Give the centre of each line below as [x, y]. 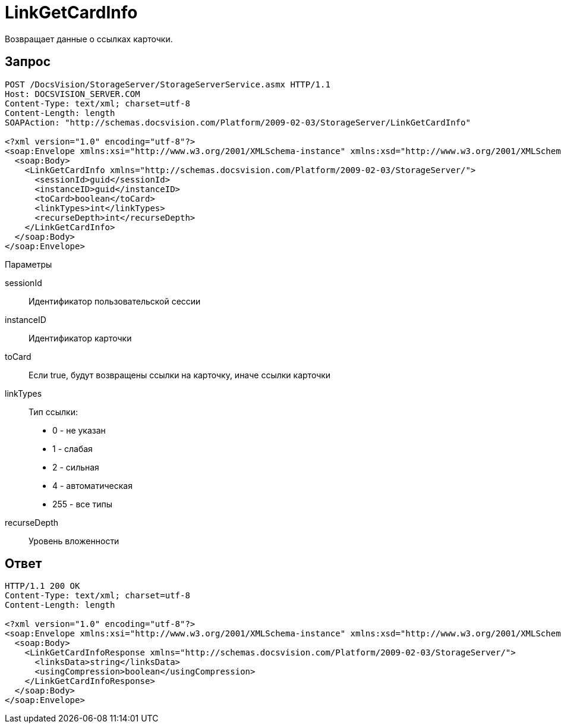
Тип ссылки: [53, 412]
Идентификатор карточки [80, 338]
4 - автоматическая [92, 485]
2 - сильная [76, 467]
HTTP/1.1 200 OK [42, 586]
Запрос [28, 62]
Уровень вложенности [74, 541]
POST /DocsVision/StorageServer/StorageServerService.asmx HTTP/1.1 [168, 84]
